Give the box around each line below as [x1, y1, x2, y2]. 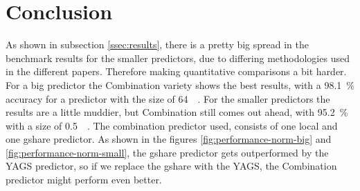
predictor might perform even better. [6, 172, 162, 187]
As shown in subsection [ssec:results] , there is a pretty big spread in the [6, 37, 309, 52]
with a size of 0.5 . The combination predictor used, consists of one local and [6, 118, 338, 132]
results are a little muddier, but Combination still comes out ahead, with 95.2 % [6, 105, 348, 119]
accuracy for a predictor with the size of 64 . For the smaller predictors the [6, 91, 330, 105]
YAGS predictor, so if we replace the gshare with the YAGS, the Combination [6, 159, 337, 173]
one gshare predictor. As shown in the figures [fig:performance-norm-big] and [6, 132, 332, 146]
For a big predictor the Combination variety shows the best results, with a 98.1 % [6, 77, 354, 92]
